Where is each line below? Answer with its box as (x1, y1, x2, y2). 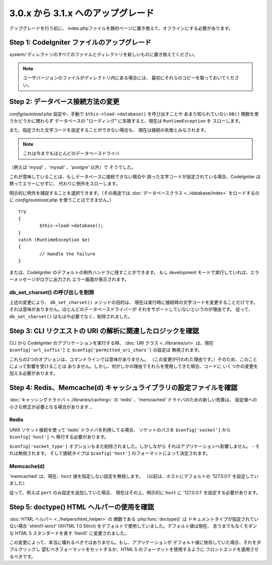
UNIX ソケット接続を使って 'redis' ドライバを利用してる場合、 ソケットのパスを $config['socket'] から (9, 426, 231, 433)
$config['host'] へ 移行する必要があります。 (9, 434, 109, 440)
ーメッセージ (9, 276, 36, 282)
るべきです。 (9, 553, 36, 559)
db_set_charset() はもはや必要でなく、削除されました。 (9, 313, 133, 320)
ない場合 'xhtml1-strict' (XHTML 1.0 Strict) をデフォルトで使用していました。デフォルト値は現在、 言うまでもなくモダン (9, 523, 257, 529)
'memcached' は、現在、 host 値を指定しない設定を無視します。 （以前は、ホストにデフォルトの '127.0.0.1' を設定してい (9, 473, 259, 479)
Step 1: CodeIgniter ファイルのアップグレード (9, 38, 152, 47)
